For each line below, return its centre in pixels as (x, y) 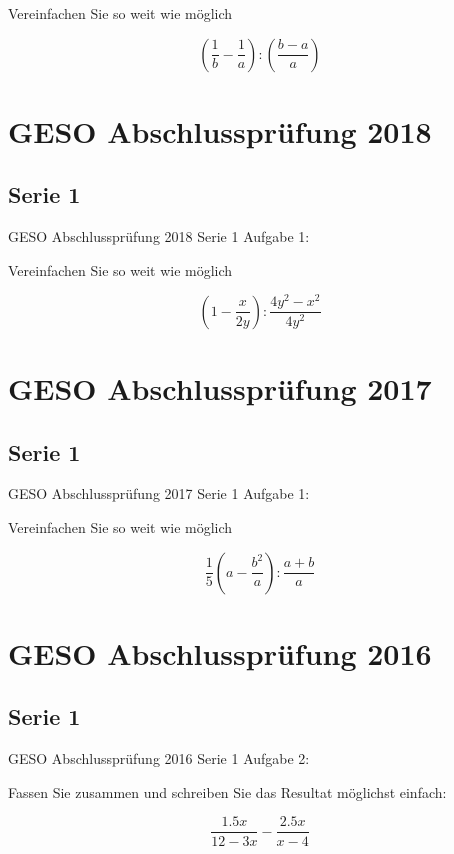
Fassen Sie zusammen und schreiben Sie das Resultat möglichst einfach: (227, 791)
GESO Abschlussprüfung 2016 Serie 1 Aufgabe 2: (159, 758)
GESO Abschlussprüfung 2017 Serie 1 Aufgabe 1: (159, 493)
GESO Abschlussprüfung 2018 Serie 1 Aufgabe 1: (159, 236)
